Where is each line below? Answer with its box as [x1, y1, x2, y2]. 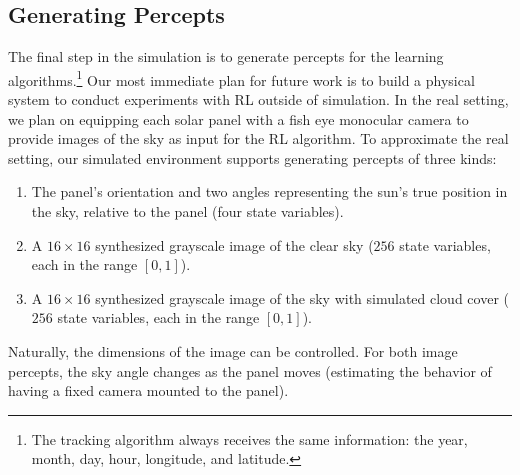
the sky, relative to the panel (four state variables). [31, 201, 344, 222]
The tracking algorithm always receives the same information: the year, [31, 428, 468, 449]
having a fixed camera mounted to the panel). [8, 380, 289, 401]
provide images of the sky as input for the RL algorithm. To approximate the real [8, 128, 509, 149]
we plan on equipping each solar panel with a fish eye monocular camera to [8, 108, 469, 129]
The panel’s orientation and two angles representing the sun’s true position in [31, 181, 508, 202]
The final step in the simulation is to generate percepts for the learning [8, 46, 444, 67]
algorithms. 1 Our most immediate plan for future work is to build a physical [8, 66, 475, 90]
